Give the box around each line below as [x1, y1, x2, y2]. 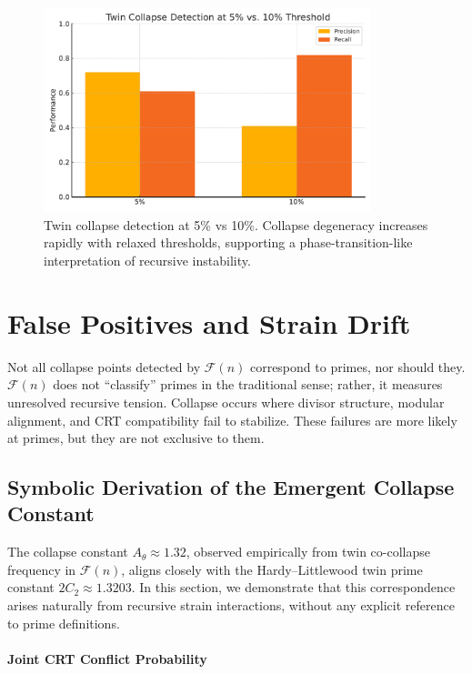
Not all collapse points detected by [7, 357, 201, 376]
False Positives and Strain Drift [7, 304, 411, 341]
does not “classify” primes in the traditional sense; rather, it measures [53, 375, 443, 394]
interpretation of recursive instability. [44, 251, 251, 270]
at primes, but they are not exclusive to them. [7, 428, 265, 448]
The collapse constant [7, 542, 128, 561]
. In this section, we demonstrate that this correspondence [131, 578, 456, 597]
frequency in [7, 559, 76, 578]
